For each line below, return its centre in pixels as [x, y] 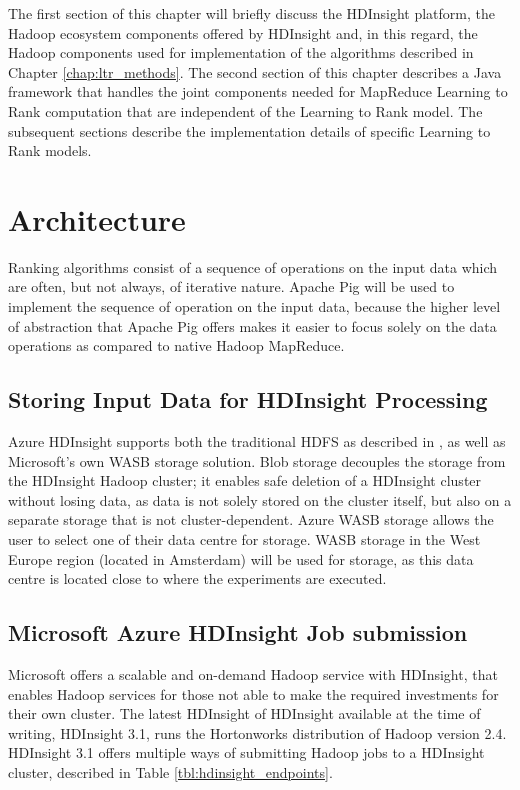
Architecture [97, 218]
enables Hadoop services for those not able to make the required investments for [253, 693]
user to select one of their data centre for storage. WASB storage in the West [244, 539]
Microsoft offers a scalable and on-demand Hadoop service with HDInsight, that [253, 674]
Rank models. [50, 150]
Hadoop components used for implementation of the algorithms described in [241, 52]
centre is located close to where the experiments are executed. [197, 578]
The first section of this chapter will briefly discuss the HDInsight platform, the [252, 13]
